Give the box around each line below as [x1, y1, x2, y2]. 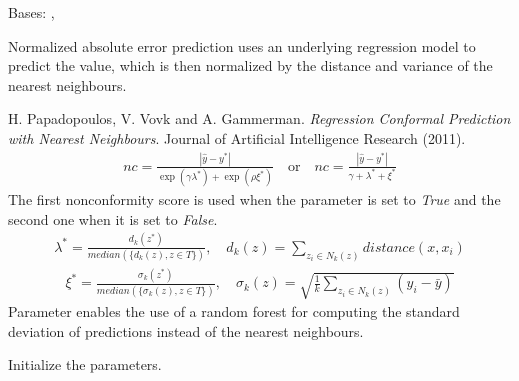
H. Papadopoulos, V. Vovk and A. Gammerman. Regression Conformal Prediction [8, 108, 511, 129]
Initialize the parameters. [8, 354, 162, 375]
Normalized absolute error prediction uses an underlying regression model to [8, 35, 476, 56]
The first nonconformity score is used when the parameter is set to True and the [8, 189, 501, 210]
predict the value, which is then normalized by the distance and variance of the [8, 55, 493, 76]
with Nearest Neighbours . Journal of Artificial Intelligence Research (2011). [8, 127, 466, 148]
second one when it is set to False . [8, 208, 218, 229]
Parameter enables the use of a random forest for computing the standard [8, 301, 460, 322]
